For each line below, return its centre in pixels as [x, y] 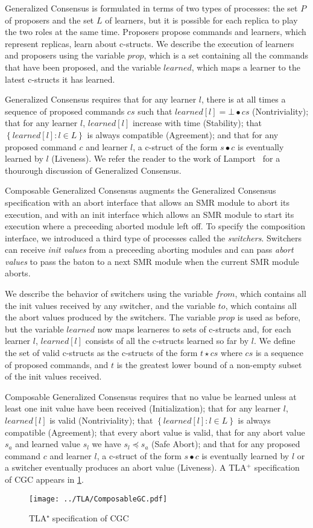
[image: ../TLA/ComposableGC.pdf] [98, 499]
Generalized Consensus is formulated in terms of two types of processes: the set [151, 8]
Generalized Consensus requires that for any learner [101, 99]
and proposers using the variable [65, 55]
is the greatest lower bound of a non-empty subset [209, 364]
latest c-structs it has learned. [60, 79]
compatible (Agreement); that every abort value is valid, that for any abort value [155, 432]
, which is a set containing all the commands [226, 55]
